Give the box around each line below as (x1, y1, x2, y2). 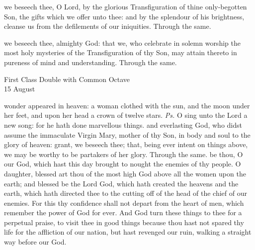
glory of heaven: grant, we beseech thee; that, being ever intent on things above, (4, 139, 248, 150)
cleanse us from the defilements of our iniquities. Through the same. (4, 21, 211, 31)
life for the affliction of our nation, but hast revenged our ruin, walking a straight (4, 227, 252, 237)
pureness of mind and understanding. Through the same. (4, 57, 177, 67)
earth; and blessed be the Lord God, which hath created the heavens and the (4, 178, 239, 188)
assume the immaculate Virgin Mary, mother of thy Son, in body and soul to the (4, 129, 251, 140)
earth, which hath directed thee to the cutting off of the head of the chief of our (4, 188, 247, 198)
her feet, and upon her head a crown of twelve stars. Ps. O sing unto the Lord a (4, 110, 248, 120)
